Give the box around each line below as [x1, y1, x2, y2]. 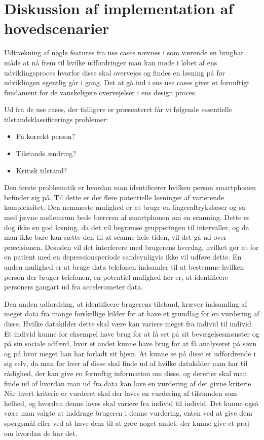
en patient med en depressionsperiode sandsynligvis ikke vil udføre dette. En [4, 251, 242, 262]
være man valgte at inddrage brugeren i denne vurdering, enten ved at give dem [4, 408, 252, 418]
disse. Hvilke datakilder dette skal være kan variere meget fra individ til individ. [4, 318, 253, 328]
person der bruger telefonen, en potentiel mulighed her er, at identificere [4, 271, 229, 282]
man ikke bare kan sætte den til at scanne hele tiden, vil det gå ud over [4, 232, 227, 242]
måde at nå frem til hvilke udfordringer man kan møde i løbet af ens [4, 57, 217, 67]
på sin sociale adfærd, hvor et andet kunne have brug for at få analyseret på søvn [4, 338, 257, 349]
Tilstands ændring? [16, 148, 76, 159]
